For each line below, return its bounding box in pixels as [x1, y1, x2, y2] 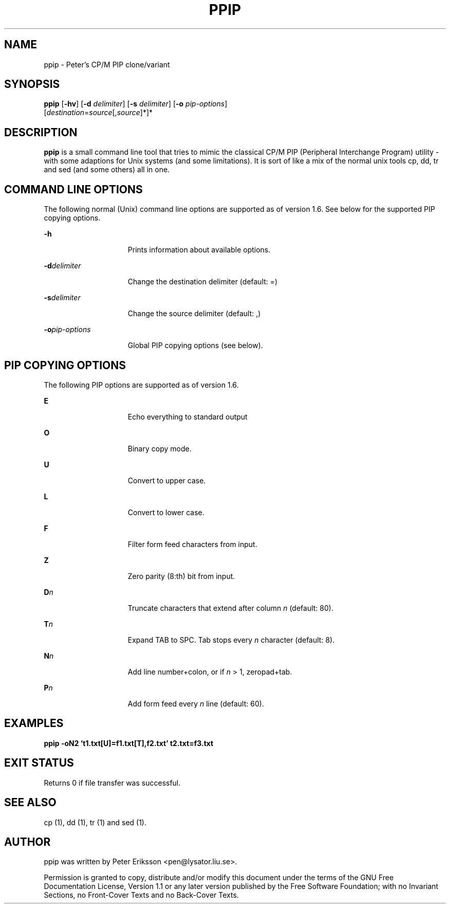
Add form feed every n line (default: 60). [127, 699, 264, 708]
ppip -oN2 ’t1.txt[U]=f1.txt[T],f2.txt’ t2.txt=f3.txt [44, 738, 214, 748]
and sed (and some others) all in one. [44, 165, 170, 174]
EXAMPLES [4, 717, 64, 730]
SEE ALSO [4, 796, 57, 809]
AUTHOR [4, 835, 51, 848]
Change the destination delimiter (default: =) [127, 277, 278, 286]
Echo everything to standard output [127, 412, 248, 421]
